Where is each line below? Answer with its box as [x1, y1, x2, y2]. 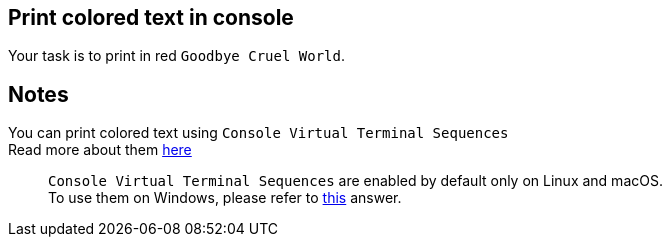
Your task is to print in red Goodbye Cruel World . [8, 47, 345, 65]
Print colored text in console [8, 5, 294, 30]
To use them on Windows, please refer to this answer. [48, 189, 402, 207]
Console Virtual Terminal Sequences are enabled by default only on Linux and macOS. [48, 172, 663, 190]
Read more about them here [8, 141, 192, 159]
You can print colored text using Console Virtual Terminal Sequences [8, 124, 509, 142]
